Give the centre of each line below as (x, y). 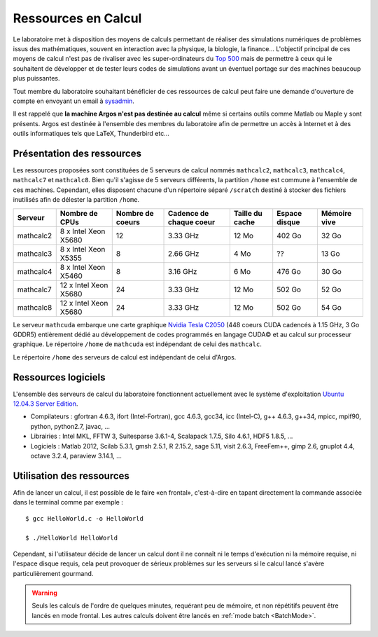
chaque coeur (192, 222)
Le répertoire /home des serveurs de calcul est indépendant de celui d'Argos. (125, 357)
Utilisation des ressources (71, 475)
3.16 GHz (183, 271)
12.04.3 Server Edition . (45, 404)
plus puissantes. (36, 78)
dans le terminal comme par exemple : (68, 502)
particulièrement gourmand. (53, 573)
